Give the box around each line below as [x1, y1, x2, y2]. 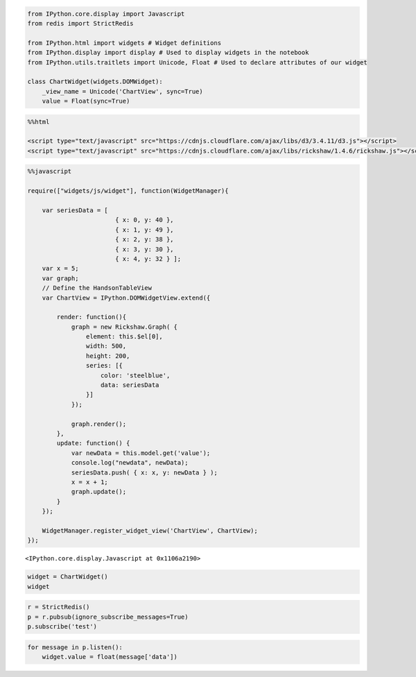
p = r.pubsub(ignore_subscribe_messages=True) [27, 612, 189, 621]
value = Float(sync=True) [42, 97, 130, 105]
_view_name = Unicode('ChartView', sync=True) [42, 87, 204, 95]
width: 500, [85, 342, 127, 350]
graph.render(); [71, 420, 127, 428]
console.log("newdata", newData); [71, 459, 189, 467]
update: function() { [56, 439, 130, 447]
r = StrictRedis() [27, 603, 90, 611]
